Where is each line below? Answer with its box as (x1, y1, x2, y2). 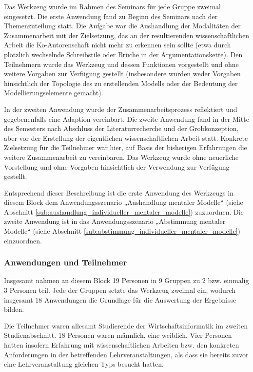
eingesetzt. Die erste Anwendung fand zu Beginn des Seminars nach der (4, 11, 218, 21)
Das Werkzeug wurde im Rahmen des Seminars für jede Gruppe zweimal (4, 1, 221, 11)
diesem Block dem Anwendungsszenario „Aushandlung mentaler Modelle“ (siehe (4, 197, 243, 207)
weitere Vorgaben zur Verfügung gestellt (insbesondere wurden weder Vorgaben (4, 68, 241, 79)
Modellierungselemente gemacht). (4, 88, 103, 98)
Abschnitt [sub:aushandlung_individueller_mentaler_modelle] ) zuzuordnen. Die (4, 206, 244, 217)
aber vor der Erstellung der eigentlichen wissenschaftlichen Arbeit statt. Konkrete (4, 132, 248, 143)
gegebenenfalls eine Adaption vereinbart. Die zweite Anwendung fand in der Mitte (4, 113, 249, 124)
